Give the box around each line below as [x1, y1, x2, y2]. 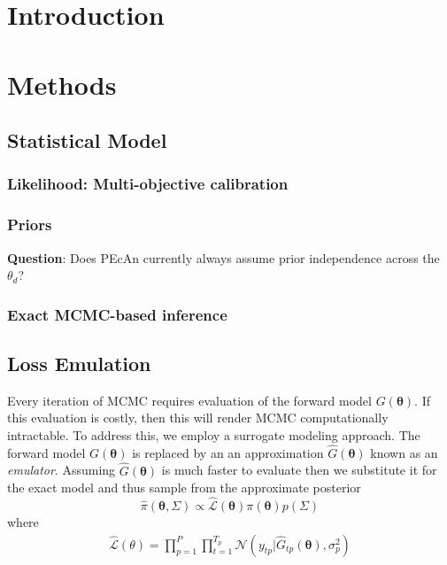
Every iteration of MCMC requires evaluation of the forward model [7, 391, 372, 409]
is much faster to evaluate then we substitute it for [161, 461, 437, 479]
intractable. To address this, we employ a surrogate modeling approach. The [7, 426, 420, 445]
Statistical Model [7, 127, 167, 154]
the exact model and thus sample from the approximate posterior [7, 478, 361, 497]
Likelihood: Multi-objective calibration [7, 173, 289, 195]
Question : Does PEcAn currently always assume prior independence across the [7, 248, 440, 267]
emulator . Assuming [7, 461, 116, 479]
